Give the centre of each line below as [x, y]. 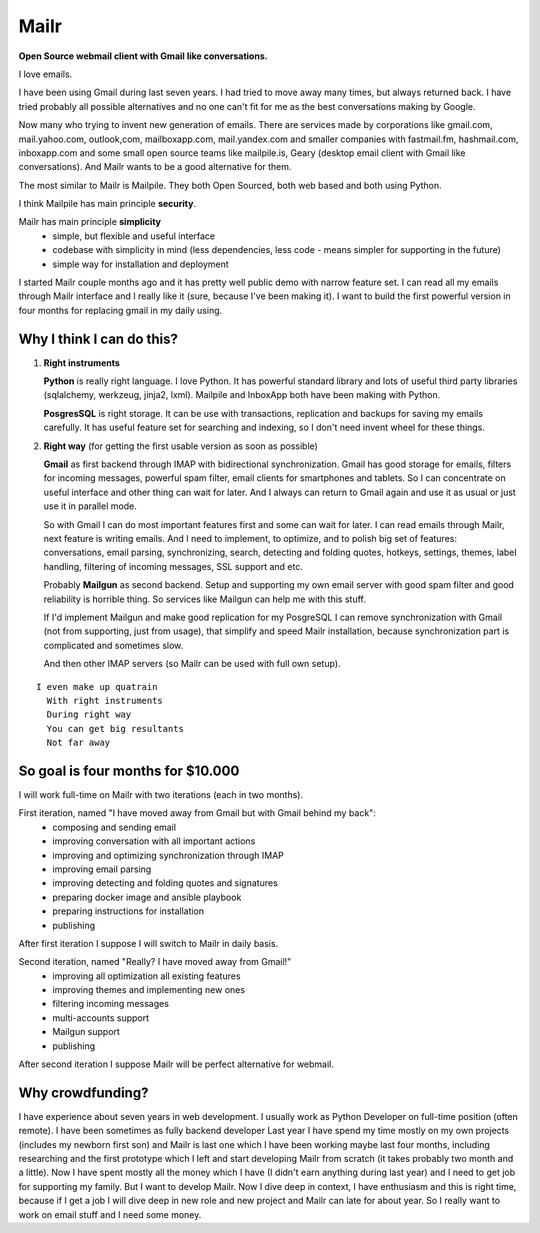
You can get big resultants [115, 728]
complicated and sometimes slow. [113, 645]
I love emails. [45, 74]
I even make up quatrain [97, 686]
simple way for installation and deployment [140, 264]
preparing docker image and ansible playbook [147, 897]
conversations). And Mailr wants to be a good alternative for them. [155, 167]
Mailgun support [86, 1032]
